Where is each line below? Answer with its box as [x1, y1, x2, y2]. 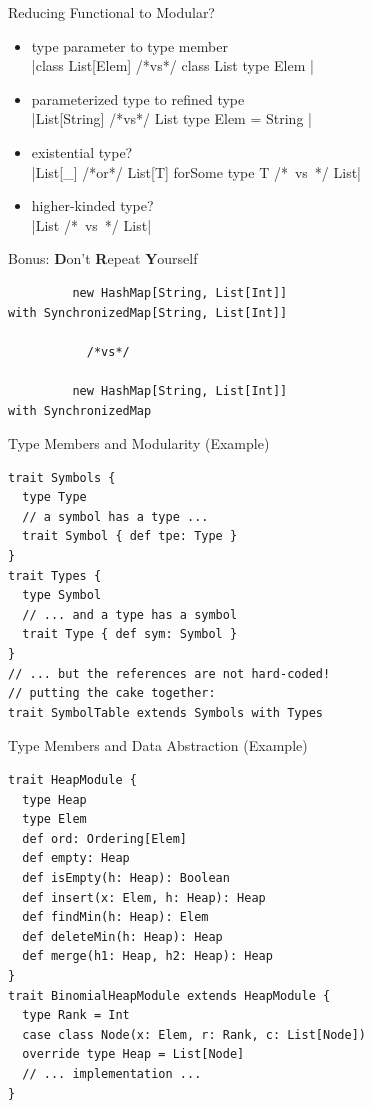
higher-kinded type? [31, 195, 154, 216]
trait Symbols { [8, 470, 116, 485]
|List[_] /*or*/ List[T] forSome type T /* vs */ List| [31, 161, 362, 182]
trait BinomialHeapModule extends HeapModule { [8, 988, 331, 1003]
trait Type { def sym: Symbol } [22, 627, 238, 642]
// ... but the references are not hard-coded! [8, 666, 331, 681]
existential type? [31, 141, 133, 162]
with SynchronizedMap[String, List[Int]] [8, 305, 288, 320]
